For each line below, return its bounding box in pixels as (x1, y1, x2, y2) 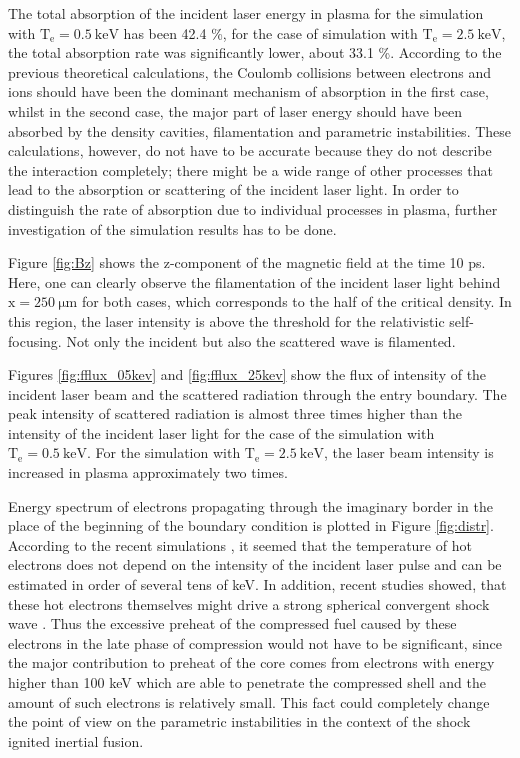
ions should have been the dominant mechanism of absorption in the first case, (8, 81, 489, 102)
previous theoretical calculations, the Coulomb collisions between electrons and (8, 61, 492, 82)
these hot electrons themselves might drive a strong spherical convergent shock (8, 593, 490, 614)
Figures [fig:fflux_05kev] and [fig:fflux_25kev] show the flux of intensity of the (8, 364, 487, 385)
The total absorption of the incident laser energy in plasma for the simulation (8, 3, 484, 23)
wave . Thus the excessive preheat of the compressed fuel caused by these (8, 613, 457, 634)
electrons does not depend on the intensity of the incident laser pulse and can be (8, 554, 502, 575)
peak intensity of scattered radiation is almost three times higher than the (8, 403, 462, 424)
